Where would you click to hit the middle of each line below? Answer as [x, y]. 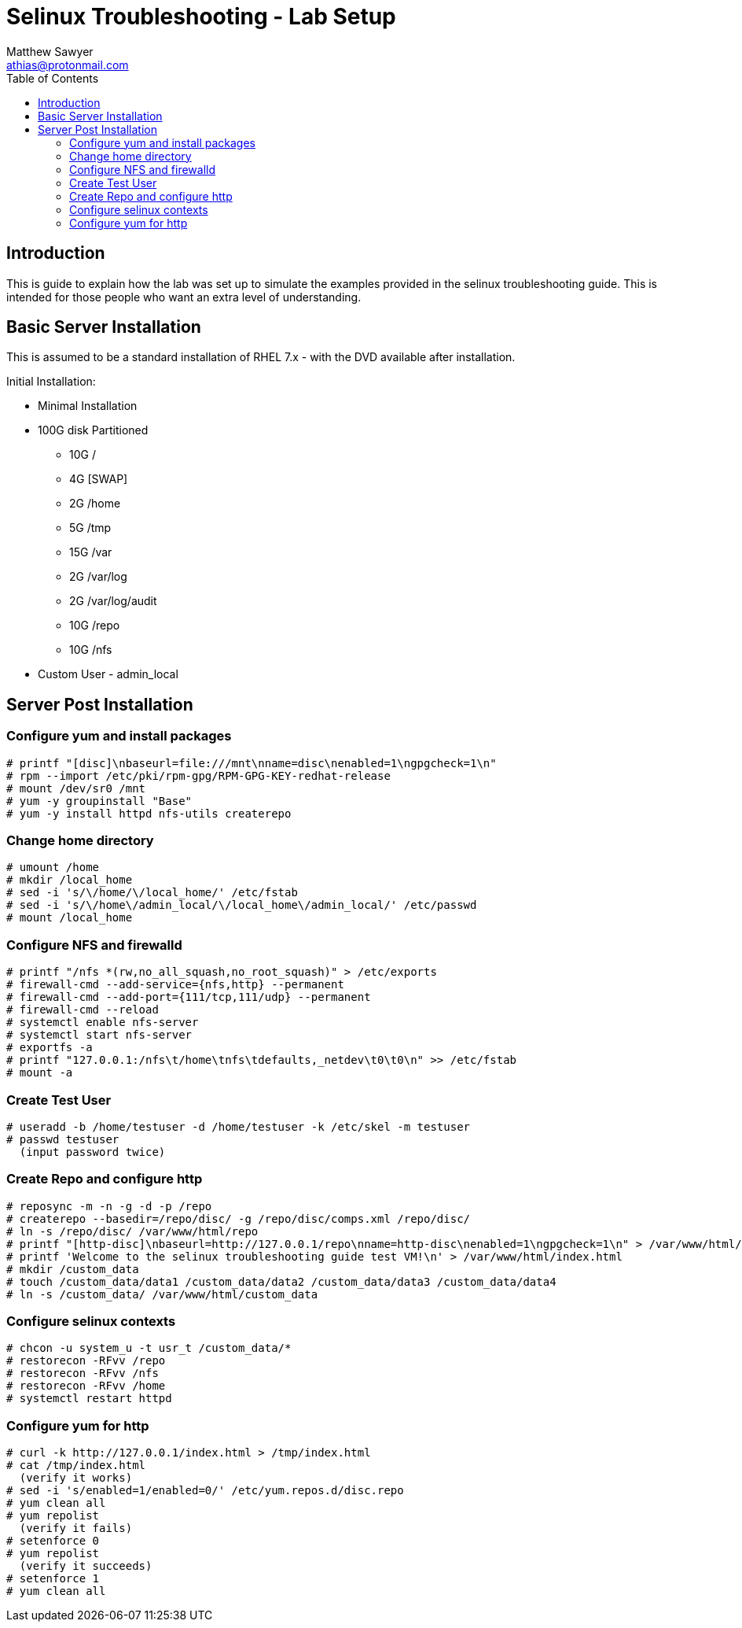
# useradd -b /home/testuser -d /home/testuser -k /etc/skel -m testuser [239, 1126]
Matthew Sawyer [50, 51]
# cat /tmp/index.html [76, 1466]
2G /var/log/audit [113, 601]
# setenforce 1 [53, 1579]
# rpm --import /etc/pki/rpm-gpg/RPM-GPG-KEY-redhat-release [198, 775]
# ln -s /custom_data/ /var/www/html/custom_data [162, 1294]
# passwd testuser [63, 1139]
